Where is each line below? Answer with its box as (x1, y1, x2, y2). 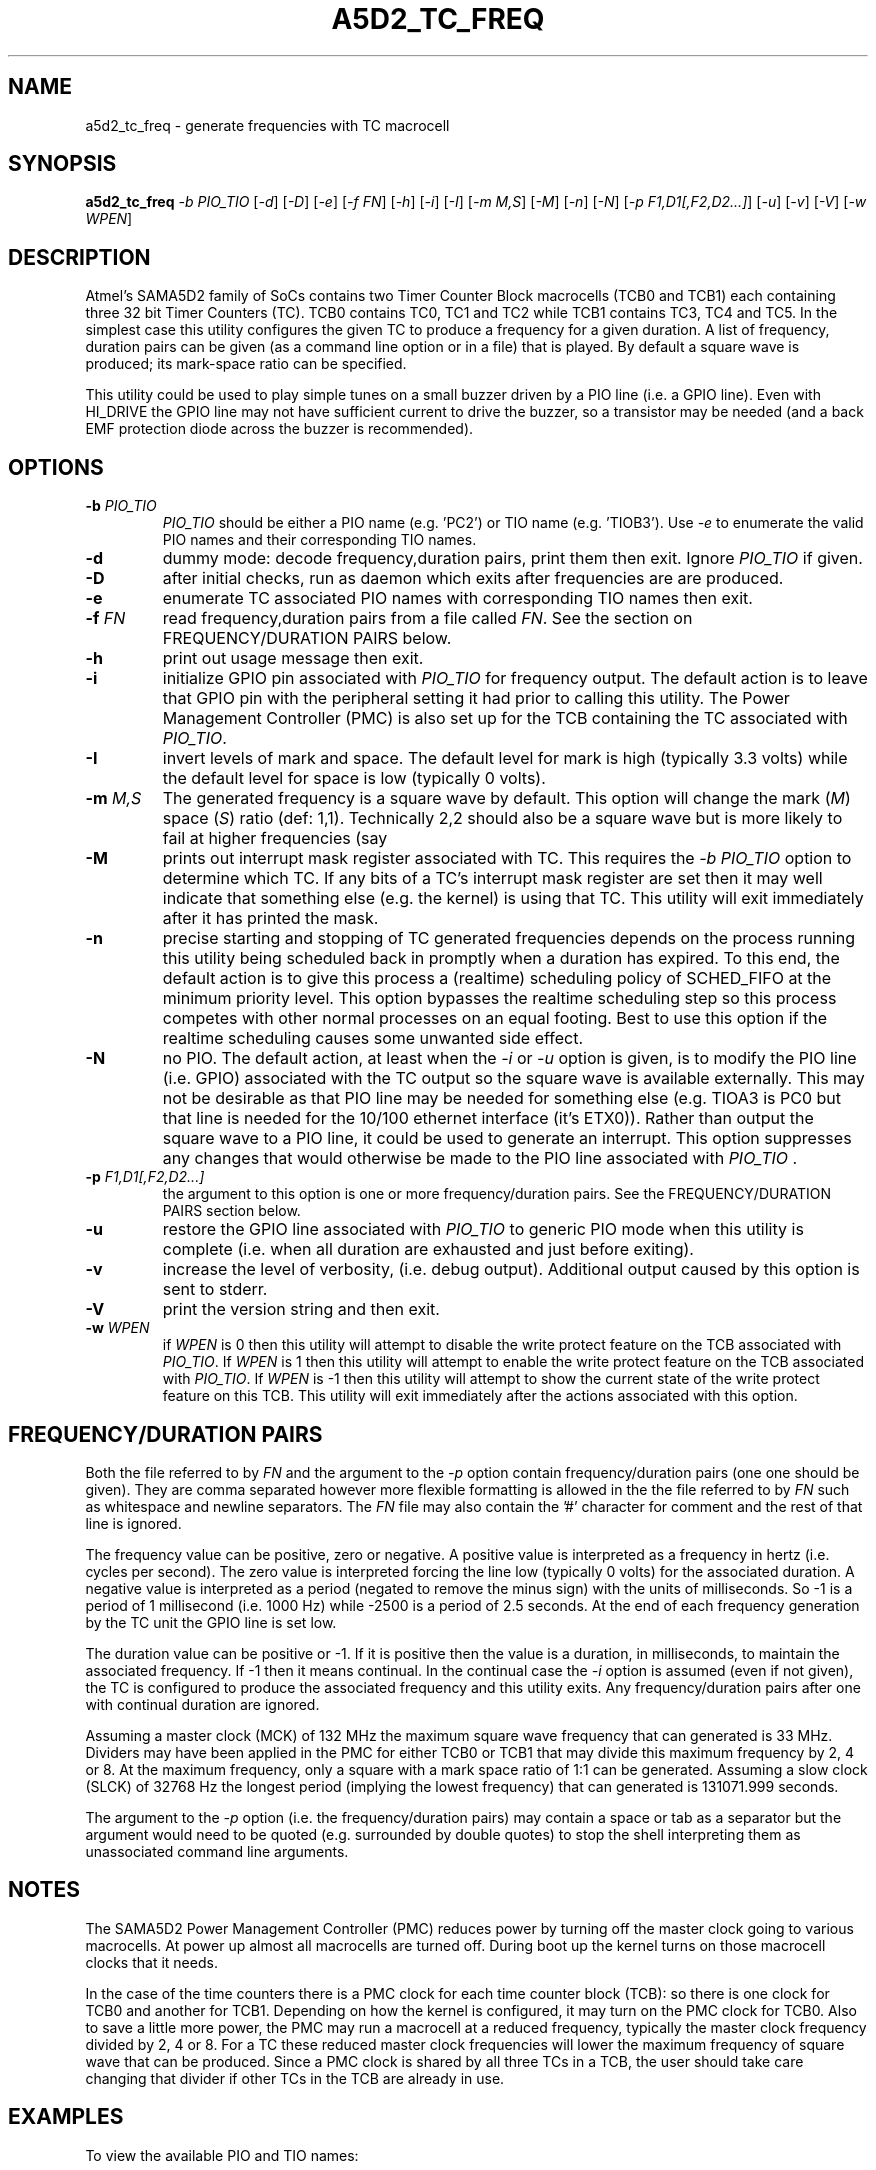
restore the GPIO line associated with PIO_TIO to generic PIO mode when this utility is (162, 1219, 804, 1240)
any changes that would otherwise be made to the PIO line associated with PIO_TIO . (162, 1148, 798, 1169)
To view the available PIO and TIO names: (85, 2146, 359, 2164)
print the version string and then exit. (162, 1299, 440, 1320)
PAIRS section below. (162, 1202, 301, 1220)
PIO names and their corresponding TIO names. (162, 531, 477, 549)
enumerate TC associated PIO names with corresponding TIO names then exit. (162, 588, 753, 609)
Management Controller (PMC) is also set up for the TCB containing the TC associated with (162, 708, 848, 729)
